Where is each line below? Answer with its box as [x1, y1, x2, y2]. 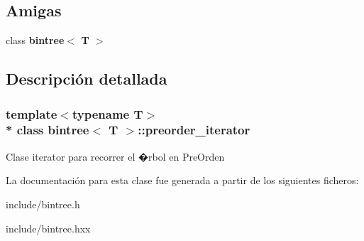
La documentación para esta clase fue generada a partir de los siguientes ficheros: [6, 173, 359, 188]
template [6, 105, 57, 122]
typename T [72, 105, 143, 122]
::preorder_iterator [138, 121, 250, 139]
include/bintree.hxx [6, 220, 91, 235]
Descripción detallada [6, 68, 167, 90]
